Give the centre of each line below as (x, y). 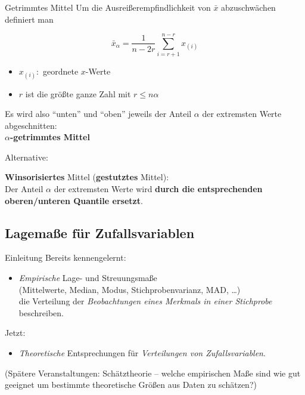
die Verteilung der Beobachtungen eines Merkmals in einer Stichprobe (145, 301)
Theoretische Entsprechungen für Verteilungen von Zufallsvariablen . (142, 353)
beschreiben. (41, 312)
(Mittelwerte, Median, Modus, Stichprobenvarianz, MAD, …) (130, 289)
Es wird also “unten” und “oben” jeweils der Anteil (98, 114)
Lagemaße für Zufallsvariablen (100, 232)
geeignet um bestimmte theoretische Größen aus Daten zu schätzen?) (131, 385)
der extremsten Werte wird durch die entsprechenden (158, 189)
